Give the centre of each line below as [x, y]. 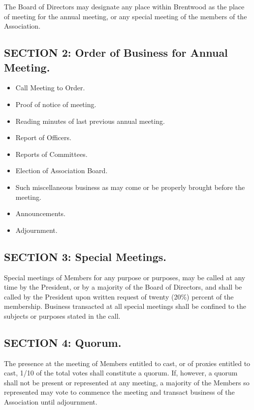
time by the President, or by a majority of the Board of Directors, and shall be [123, 287]
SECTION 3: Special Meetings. [85, 256]
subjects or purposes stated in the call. [62, 316]
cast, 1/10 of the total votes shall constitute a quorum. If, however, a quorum [121, 373]
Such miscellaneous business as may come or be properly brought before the [130, 187]
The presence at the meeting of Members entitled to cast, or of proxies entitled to [127, 363]
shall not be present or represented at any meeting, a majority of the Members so [127, 382]
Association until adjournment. [51, 402]
